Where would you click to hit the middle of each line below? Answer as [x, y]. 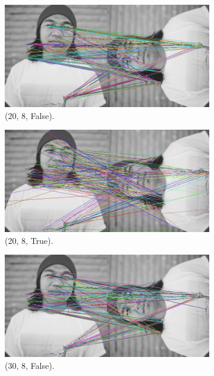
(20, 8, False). [30, 115]
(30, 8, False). [30, 365]
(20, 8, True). [29, 240]
